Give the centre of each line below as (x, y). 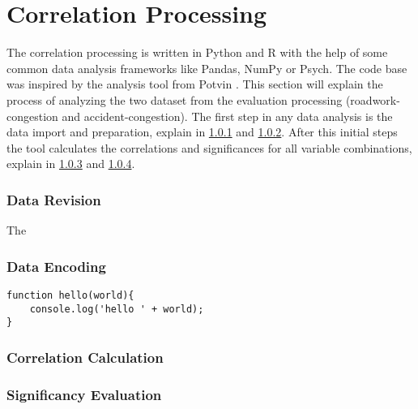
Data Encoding (56, 266)
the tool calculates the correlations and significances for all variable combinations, (209, 147)
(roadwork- (373, 99)
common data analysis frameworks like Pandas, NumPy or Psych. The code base (207, 68)
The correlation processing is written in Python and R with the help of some (197, 52)
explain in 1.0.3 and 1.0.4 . (71, 164)
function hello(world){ (70, 295)
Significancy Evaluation (84, 394)
